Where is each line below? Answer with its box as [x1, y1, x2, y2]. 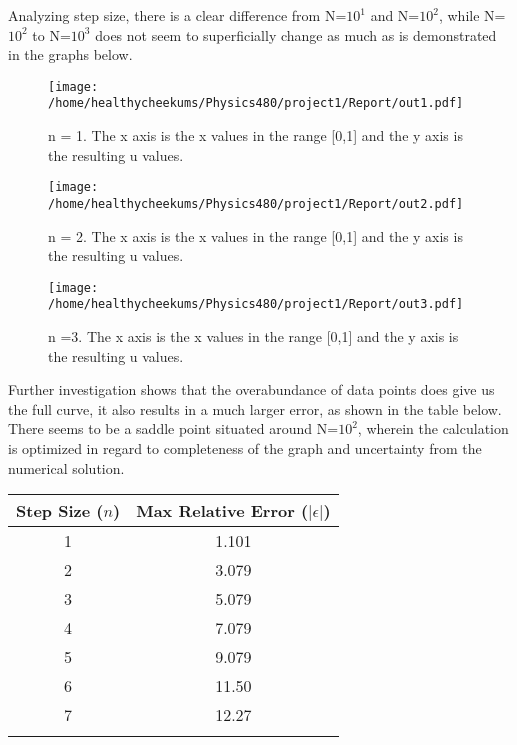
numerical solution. [8, 457, 125, 478]
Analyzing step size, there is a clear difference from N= [8, 5, 347, 25]
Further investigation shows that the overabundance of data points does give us [8, 379, 495, 400]
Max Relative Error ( [136, 499, 309, 523]
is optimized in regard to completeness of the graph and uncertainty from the [8, 438, 482, 459]
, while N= [438, 5, 506, 25]
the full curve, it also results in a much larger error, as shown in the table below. [8, 398, 502, 419]
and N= [370, 5, 420, 25]
